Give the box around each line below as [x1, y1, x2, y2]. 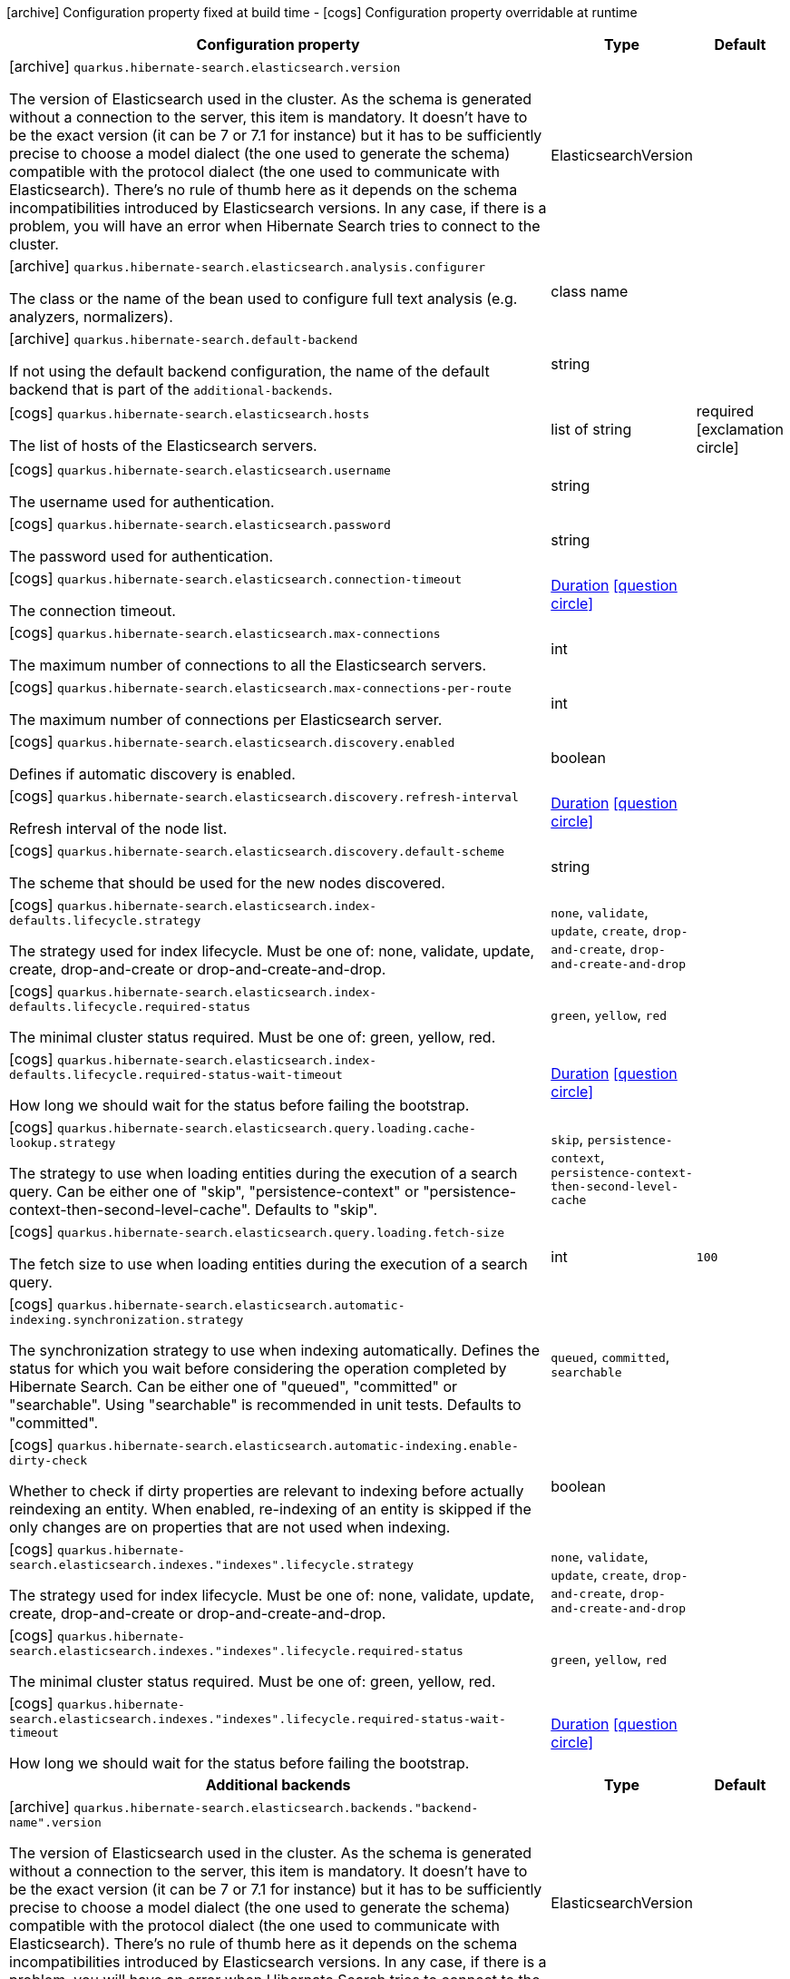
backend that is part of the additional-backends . [9, 380, 333, 398]
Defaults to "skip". [254, 1200, 378, 1219]
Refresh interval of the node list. [9, 819, 228, 838]
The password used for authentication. [9, 547, 274, 565]
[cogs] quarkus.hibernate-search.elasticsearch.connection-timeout [9, 569, 463, 587]
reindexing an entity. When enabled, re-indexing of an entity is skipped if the [9, 1500, 532, 1518]
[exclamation [696, 420, 784, 438]
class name [551, 282, 629, 300]
